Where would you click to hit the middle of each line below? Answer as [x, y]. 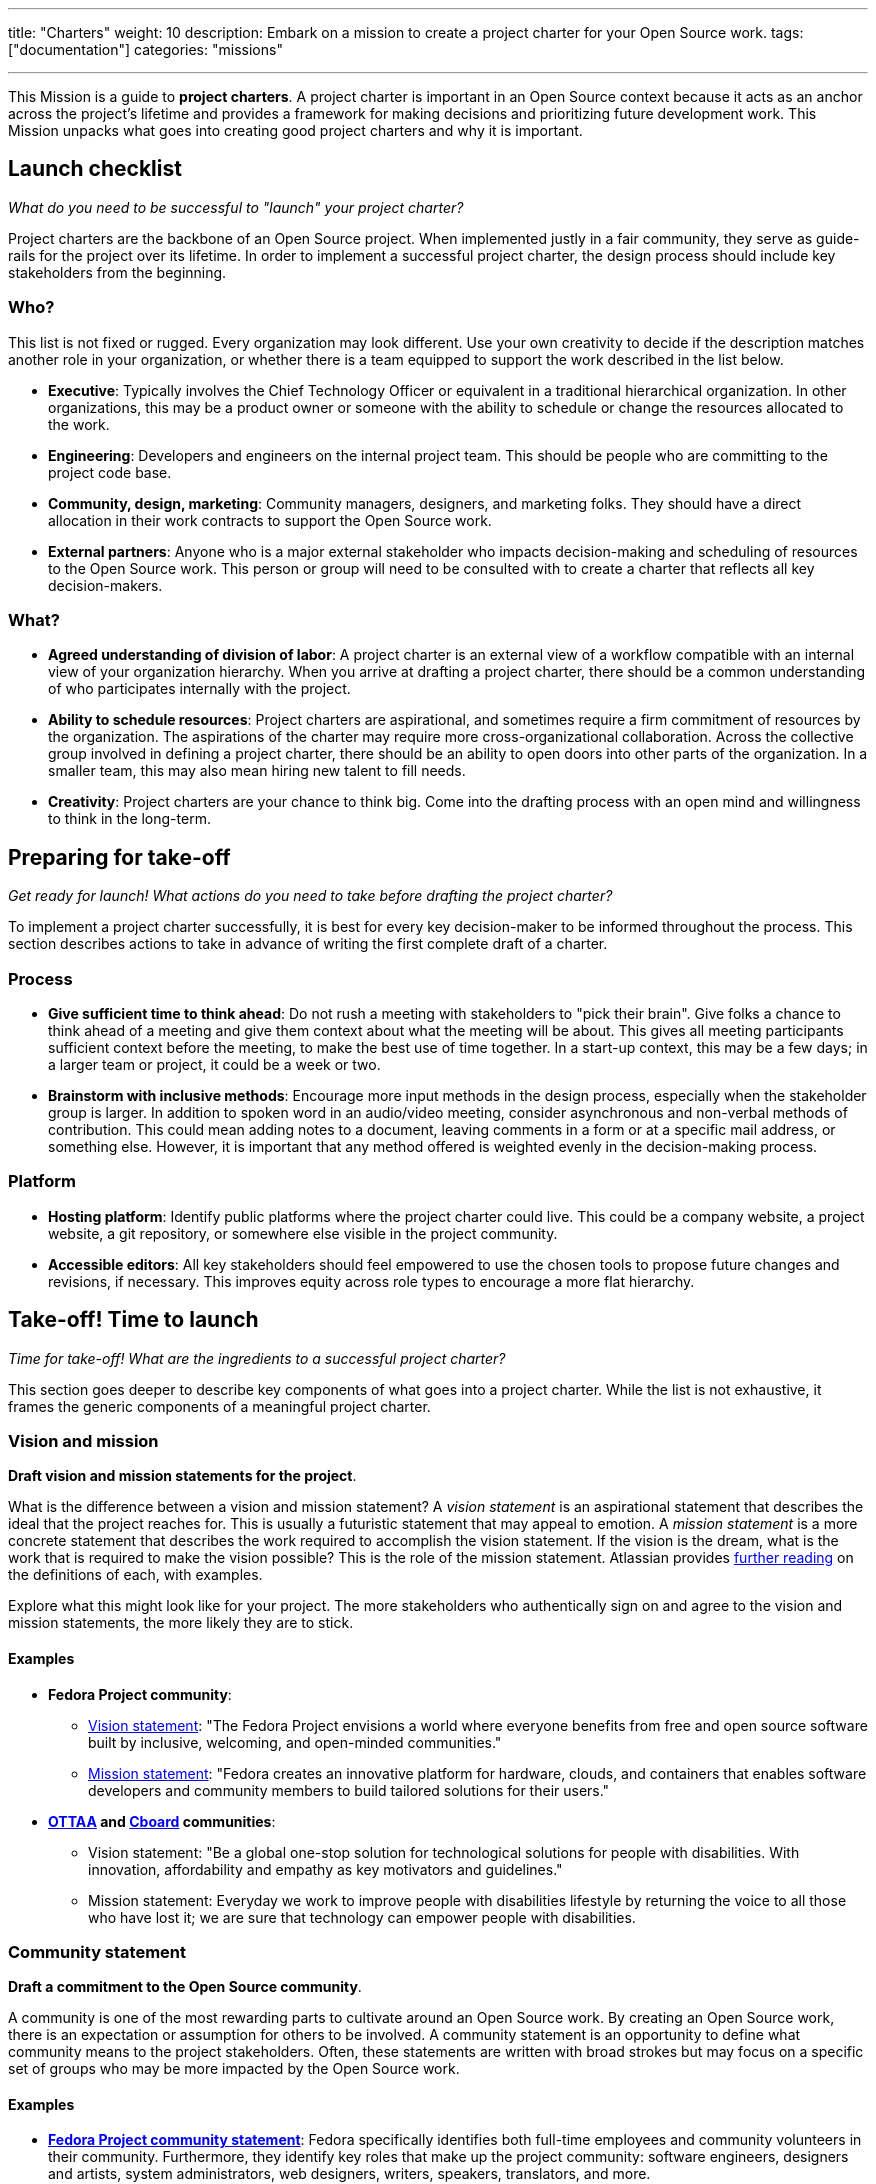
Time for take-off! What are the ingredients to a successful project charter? [257, 1358]
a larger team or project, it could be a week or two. [214, 1064]
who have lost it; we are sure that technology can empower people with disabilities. [362, 1917]
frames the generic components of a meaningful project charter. [219, 1406]
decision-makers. [105, 585]
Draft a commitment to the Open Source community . [185, 1987]
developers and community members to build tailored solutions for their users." [349, 1790]
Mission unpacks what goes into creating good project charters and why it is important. [295, 130]
